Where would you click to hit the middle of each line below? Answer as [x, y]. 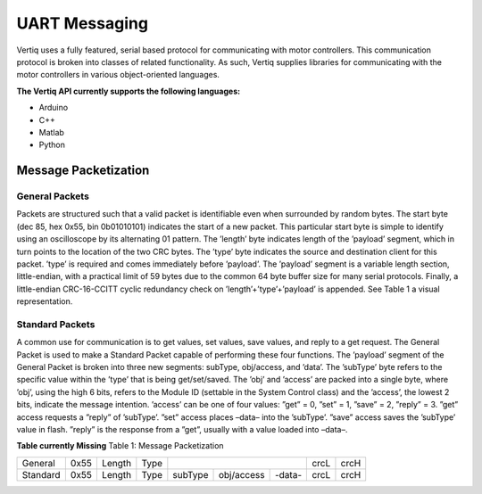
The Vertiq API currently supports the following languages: [129, 91]
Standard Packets [56, 324]
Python [52, 145]
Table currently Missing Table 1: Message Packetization [120, 446]
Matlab [51, 132]
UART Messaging [83, 23]
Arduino [54, 108]
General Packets [53, 196]
